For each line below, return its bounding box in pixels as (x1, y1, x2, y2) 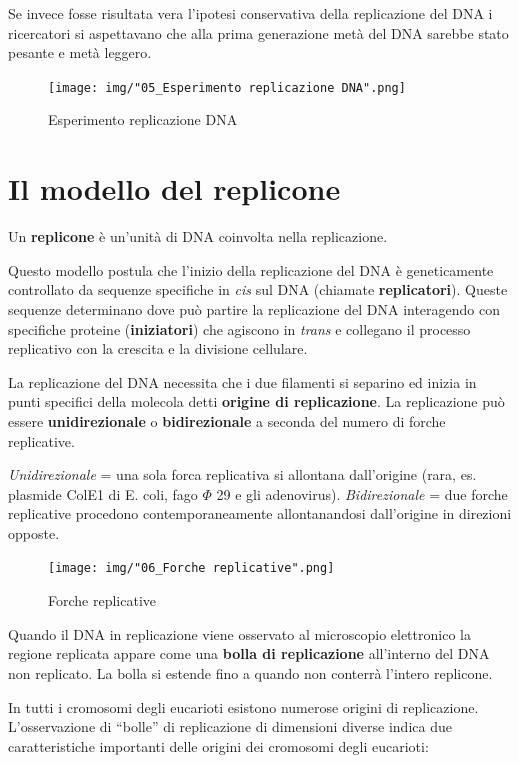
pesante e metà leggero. (8, 42, 152, 63)
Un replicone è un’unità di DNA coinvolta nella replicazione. (8, 226, 388, 247)
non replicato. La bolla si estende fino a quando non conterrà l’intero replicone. (8, 662, 493, 683)
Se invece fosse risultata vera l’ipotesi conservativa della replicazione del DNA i (8, 3, 493, 23)
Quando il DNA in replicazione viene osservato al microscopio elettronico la (8, 623, 471, 644)
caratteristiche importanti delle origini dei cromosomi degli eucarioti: (8, 735, 429, 756)
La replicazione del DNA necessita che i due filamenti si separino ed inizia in (8, 371, 477, 392)
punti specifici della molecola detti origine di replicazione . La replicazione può (8, 391, 505, 412)
